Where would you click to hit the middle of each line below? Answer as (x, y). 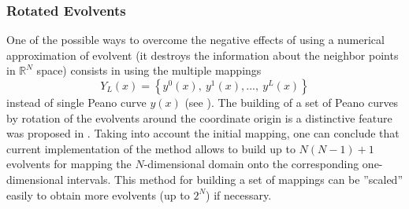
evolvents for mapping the (69, 164)
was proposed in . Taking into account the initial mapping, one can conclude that (203, 133)
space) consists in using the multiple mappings (149, 70)
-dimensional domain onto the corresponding (251, 164)
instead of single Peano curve (76, 102)
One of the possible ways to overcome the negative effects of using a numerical (195, 40)
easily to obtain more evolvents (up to (98, 194)
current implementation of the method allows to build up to (151, 148)
